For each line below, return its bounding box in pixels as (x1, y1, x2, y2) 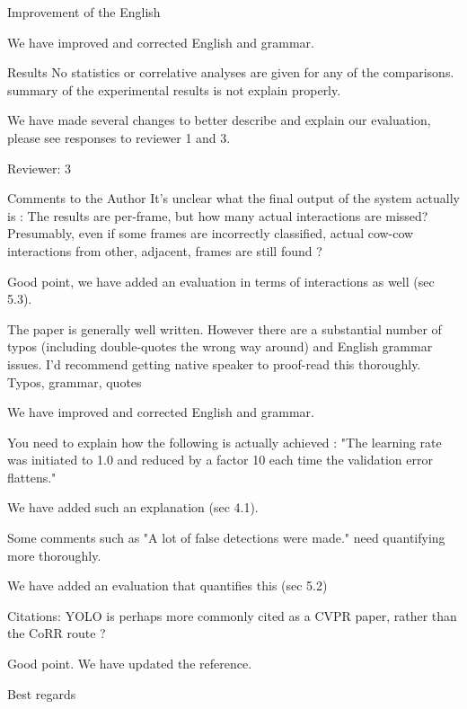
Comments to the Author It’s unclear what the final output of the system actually (7, 189, 460, 208)
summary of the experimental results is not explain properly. (7, 80, 341, 99)
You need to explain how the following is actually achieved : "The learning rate (7, 432, 442, 451)
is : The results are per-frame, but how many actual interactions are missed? (7, 206, 428, 225)
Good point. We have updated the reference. (7, 654, 252, 673)
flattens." (7, 467, 57, 486)
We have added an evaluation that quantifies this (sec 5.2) (7, 576, 328, 595)
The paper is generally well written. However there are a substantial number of (7, 319, 442, 338)
